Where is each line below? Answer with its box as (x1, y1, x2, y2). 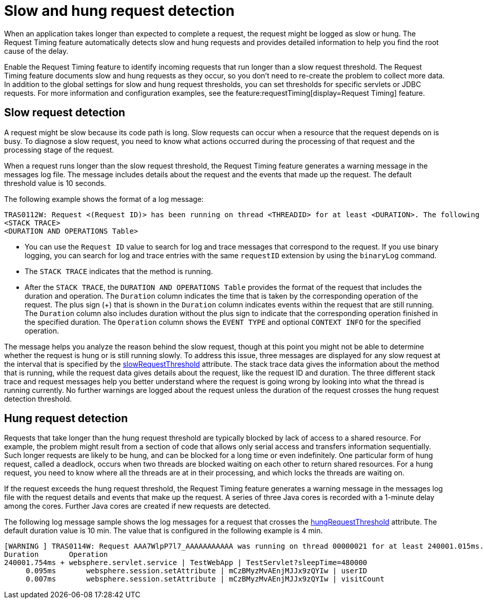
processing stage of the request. (4, 145, 114, 154)
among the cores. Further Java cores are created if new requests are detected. (4, 502, 271, 511)
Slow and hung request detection (4, 2, 235, 19)
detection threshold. (4, 394, 72, 403)
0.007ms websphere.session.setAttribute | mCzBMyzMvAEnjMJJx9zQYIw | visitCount (26, 575, 385, 584)
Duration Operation (4, 550, 108, 559)
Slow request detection (4, 106, 126, 119)
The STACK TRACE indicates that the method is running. (25, 266, 213, 276)
